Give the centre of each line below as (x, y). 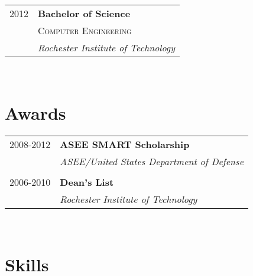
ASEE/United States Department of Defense (152, 161)
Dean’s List (87, 182)
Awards (35, 112)
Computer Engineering (85, 30)
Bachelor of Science (84, 13)
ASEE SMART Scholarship (125, 144)
